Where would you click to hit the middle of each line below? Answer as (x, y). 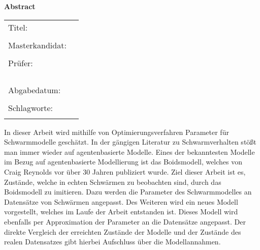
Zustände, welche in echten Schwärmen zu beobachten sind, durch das (113, 182)
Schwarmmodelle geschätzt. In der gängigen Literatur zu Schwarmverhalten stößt (130, 142)
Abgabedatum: (35, 90)
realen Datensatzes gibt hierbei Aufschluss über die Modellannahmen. (112, 242)
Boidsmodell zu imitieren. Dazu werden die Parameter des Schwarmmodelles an (128, 192)
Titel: (18, 27)
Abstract (20, 6)
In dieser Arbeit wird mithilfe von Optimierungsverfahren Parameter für (117, 132)
